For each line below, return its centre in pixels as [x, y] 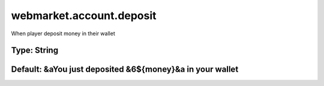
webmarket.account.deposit [84, 16]
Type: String [35, 50]
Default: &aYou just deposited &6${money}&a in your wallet [125, 70]
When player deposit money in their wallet [63, 33]
